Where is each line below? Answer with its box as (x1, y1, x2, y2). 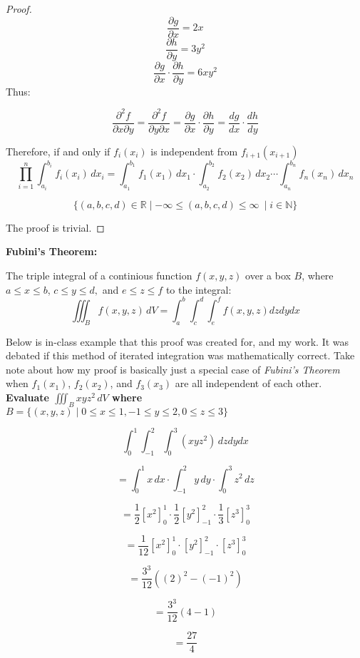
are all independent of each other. (175, 376, 322, 391)
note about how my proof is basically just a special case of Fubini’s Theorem (6, 361, 340, 376)
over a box (245, 268, 291, 283)
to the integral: (165, 282, 232, 297)
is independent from (150, 143, 238, 158)
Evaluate (6, 389, 49, 404)
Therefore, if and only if (6, 143, 110, 158)
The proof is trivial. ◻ (6, 220, 105, 235)
